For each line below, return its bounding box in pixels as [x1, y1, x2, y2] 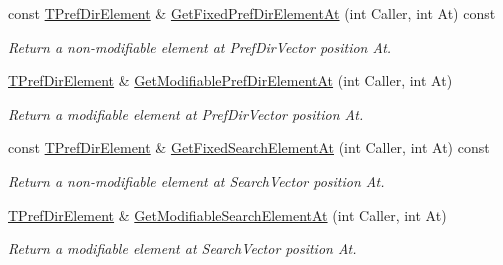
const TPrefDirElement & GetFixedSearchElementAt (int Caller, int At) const [8, 137, 490, 158]
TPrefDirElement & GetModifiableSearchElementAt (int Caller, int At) [8, 204, 447, 225]
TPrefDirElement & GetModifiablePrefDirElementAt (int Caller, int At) [8, 70, 453, 91]
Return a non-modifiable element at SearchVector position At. [8, 170, 385, 191]
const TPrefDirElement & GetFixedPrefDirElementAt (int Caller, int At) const [8, 3, 496, 23]
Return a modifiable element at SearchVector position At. [8, 238, 357, 259]
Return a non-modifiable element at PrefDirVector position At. [8, 36, 392, 57]
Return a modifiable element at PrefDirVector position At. [8, 103, 364, 124]
